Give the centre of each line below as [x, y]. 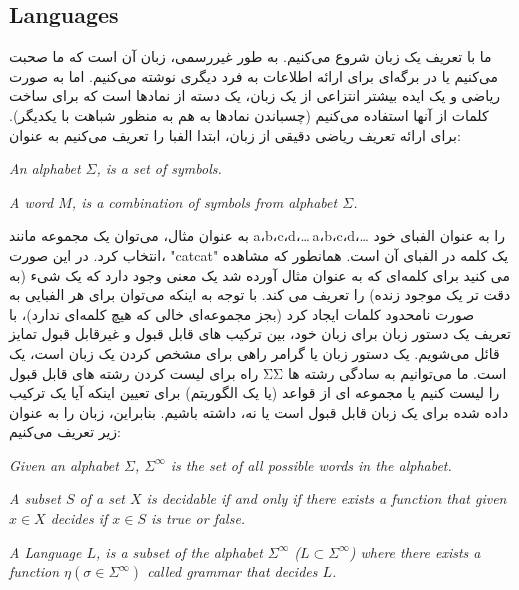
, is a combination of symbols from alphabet [204, 201]
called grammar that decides [232, 571]
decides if [79, 518]
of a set [102, 498]
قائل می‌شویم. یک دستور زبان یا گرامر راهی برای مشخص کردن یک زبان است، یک [254, 352]
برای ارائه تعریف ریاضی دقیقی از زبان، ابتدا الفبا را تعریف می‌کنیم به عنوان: [235, 134]
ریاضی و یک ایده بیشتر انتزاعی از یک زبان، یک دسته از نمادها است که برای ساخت [255, 95]
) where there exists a [415, 551]
